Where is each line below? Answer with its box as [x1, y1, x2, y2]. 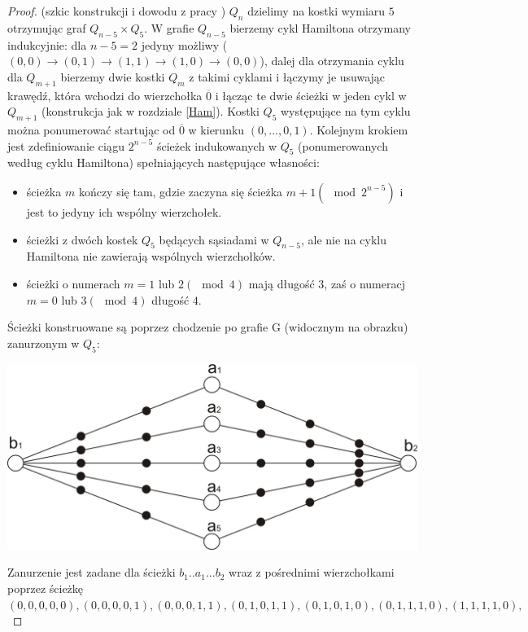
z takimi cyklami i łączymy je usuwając [189, 68, 386, 85]
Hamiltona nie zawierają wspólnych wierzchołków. [26, 248, 276, 265]
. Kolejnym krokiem [309, 121, 408, 138]
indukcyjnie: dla [7, 36, 87, 53]
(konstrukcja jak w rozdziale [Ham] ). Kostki [41, 103, 260, 120]
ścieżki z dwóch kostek [26, 230, 138, 248]
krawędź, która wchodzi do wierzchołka [7, 86, 203, 103]
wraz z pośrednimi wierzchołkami [229, 564, 395, 581]
